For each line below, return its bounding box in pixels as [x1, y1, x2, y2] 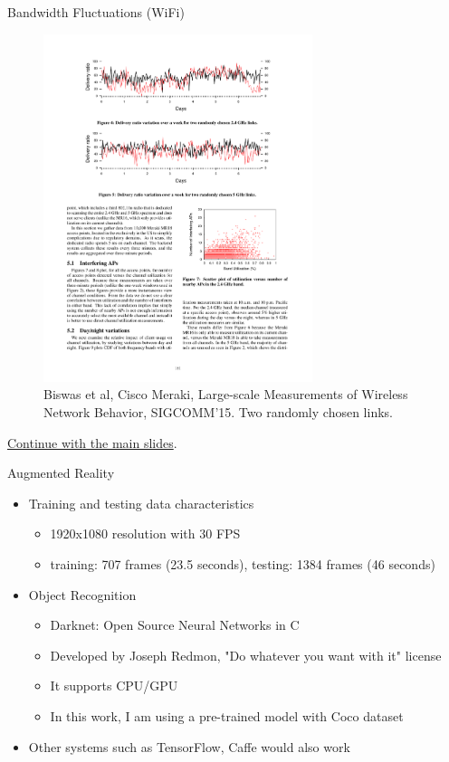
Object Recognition [28, 585, 137, 604]
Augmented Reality [7, 463, 115, 482]
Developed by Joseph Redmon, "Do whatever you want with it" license [50, 645, 442, 664]
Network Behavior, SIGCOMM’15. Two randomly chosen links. [43, 403, 393, 421]
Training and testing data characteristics [28, 493, 254, 512]
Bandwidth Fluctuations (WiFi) [7, 3, 185, 21]
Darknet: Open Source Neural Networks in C [50, 615, 300, 634]
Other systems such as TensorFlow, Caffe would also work [28, 737, 350, 756]
